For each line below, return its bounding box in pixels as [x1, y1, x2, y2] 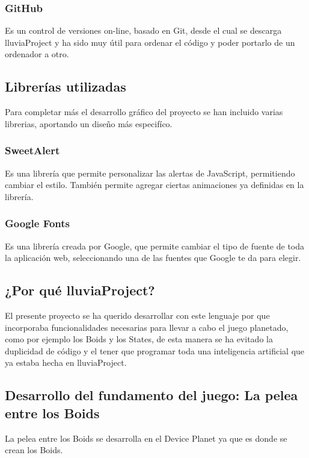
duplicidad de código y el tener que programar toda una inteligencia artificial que [5, 344, 305, 357]
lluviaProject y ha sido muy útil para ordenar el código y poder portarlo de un [5, 36, 295, 48]
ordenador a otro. [5, 48, 69, 60]
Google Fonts [5, 216, 70, 231]
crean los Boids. [5, 444, 63, 456]
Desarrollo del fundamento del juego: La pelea [5, 386, 298, 404]
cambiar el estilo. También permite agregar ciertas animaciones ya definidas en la [5, 178, 304, 191]
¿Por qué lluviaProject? [5, 281, 155, 300]
